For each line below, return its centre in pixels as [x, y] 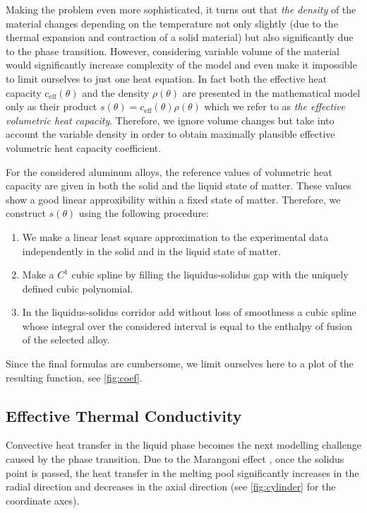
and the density [116, 92]
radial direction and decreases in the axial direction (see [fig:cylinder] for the [171, 487]
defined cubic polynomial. [78, 288]
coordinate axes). [43, 500]
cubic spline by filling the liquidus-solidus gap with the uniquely [210, 275]
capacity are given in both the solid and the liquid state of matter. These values [179, 185]
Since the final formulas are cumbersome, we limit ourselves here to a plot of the [180, 364]
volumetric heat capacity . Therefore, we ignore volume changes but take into [170, 120]
